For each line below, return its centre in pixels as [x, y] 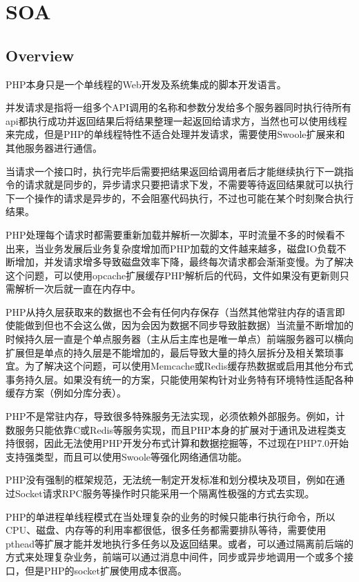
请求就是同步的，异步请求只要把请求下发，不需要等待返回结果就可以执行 [189, 184]
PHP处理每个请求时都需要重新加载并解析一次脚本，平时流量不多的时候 [166, 234]
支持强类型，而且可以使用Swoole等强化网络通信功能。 [126, 456]
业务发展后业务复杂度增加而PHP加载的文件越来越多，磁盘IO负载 [190, 248]
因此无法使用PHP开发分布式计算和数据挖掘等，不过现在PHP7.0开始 [196, 443]
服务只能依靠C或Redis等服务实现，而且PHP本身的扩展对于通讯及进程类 [176, 429]
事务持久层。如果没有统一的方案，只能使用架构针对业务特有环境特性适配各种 [179, 379]
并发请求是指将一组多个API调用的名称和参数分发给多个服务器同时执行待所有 [179, 107]
